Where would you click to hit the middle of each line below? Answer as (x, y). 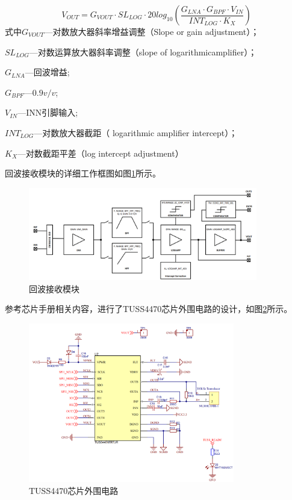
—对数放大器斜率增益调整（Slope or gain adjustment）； (152, 31)
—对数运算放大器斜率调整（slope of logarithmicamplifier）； (143, 52)
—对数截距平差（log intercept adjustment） (100, 153)
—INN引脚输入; (48, 112)
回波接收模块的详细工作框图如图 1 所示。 (83, 173)
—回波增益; (47, 72)
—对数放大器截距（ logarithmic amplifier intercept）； (136, 132)
